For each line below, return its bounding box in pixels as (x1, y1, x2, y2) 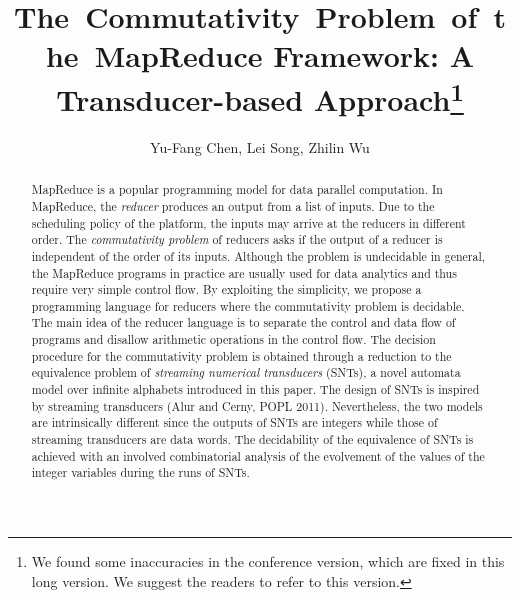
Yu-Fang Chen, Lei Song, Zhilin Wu (150, 136, 370, 157)
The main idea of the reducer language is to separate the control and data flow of (31, 314, 456, 331)
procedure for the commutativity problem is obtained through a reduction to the (31, 347, 452, 364)
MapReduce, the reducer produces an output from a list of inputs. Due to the (31, 197, 435, 214)
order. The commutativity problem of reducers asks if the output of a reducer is (31, 231, 443, 248)
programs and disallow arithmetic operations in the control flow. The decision (31, 331, 436, 348)
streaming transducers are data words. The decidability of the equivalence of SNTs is (31, 431, 474, 448)
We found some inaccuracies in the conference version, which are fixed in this (31, 551, 505, 572)
